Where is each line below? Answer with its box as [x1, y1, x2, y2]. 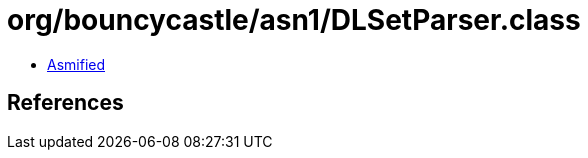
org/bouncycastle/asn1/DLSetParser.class [7, 3, 581, 37]
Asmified [47, 55, 106, 73]
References [7, 90, 124, 116]
